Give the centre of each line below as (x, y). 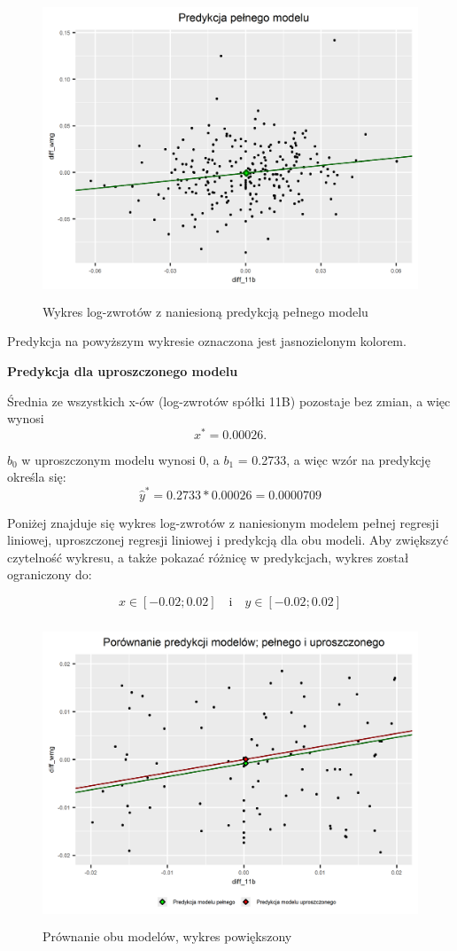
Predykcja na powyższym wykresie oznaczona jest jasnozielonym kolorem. (207, 341)
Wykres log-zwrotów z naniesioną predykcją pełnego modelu (205, 311)
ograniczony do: (50, 574)
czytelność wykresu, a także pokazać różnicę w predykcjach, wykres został (208, 557)
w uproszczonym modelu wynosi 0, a (120, 459)
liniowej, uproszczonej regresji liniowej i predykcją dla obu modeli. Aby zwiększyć (228, 540)
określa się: (37, 477)
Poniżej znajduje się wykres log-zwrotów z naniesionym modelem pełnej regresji (223, 522)
